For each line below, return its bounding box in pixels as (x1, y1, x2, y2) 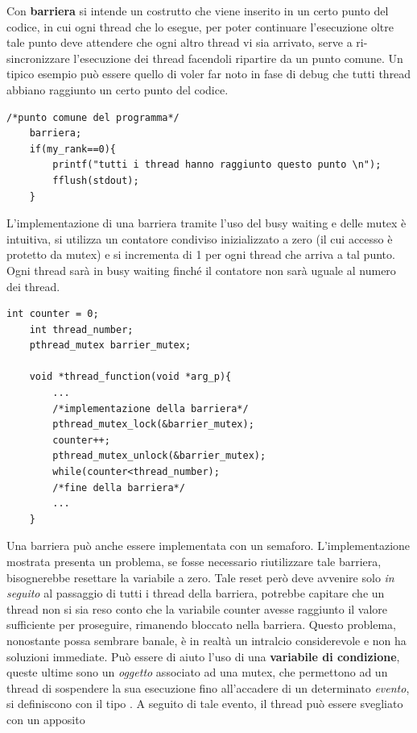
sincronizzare (6, 49, 70, 66)
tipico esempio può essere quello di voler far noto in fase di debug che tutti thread (6, 65, 411, 82)
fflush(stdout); (52, 174, 139, 186)
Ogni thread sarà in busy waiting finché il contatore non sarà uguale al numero (6, 261, 396, 278)
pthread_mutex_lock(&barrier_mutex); (52, 419, 254, 431)
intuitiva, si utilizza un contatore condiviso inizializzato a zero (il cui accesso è (6, 230, 393, 247)
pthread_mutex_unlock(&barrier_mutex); (52, 450, 266, 462)
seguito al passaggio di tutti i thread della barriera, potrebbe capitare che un (6, 585, 385, 602)
